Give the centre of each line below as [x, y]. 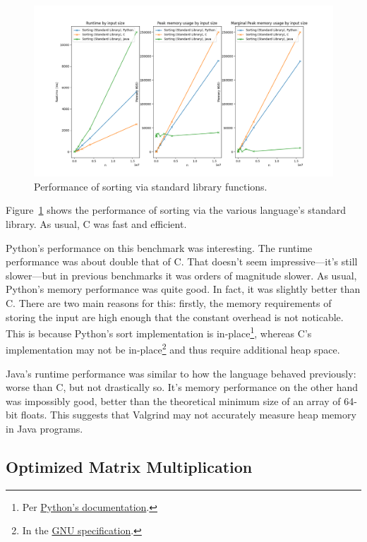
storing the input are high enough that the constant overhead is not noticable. [175, 317]
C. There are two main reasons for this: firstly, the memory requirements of [169, 302]
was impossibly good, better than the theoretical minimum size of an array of [173, 401]
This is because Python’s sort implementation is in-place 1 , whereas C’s [159, 332]
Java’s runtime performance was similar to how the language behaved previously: [181, 373]
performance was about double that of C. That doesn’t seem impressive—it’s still [182, 261]
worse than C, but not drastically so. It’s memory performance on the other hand [182, 387]
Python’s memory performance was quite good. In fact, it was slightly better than [183, 289]
